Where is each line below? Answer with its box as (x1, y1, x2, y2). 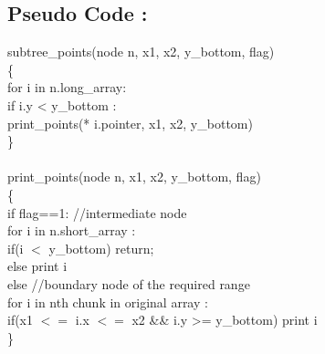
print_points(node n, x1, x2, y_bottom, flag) (7, 167, 261, 186)
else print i (7, 256, 68, 276)
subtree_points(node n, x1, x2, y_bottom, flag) (7, 42, 275, 61)
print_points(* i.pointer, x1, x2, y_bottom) (7, 113, 253, 132)
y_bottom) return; (48, 238, 154, 257)
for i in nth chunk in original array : (7, 292, 208, 311)
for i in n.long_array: (7, 78, 127, 97)
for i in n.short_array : (7, 221, 136, 240)
